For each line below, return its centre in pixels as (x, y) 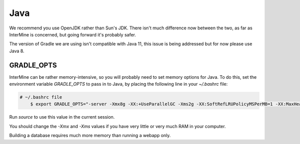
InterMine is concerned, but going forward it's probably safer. (73, 34)
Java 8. (17, 51)
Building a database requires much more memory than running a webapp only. (90, 136)
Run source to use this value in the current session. (62, 117)
